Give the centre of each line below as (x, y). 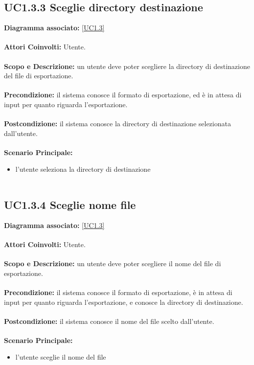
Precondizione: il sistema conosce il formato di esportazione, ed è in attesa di (123, 95)
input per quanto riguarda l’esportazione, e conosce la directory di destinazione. (124, 302)
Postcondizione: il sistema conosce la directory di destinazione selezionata (117, 124)
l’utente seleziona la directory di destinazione (83, 169)
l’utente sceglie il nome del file (61, 356)
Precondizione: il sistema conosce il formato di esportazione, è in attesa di (118, 292)
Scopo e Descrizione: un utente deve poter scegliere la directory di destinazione (127, 66)
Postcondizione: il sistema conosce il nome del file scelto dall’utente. (109, 321)
